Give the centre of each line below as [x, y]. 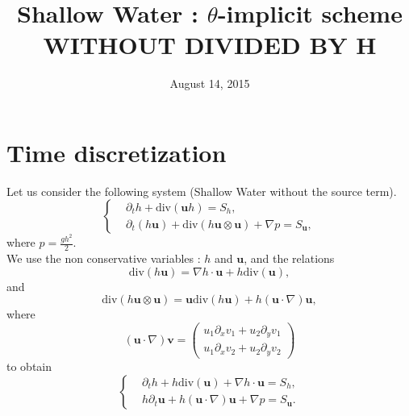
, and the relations [289, 258]
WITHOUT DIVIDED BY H [210, 45]
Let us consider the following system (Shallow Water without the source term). [202, 191]
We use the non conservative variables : [104, 258]
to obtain [29, 366]
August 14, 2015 [210, 83]
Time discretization [117, 152]
